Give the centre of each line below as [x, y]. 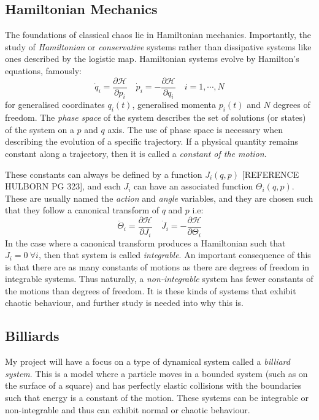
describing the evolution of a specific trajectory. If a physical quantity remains [152, 141]
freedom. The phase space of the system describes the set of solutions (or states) [156, 117]
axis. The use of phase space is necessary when [195, 129]
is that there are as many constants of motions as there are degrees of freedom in [157, 266]
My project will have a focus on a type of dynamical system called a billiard [148, 361]
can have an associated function [193, 186]
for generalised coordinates [55, 105]
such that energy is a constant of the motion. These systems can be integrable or [157, 398]
